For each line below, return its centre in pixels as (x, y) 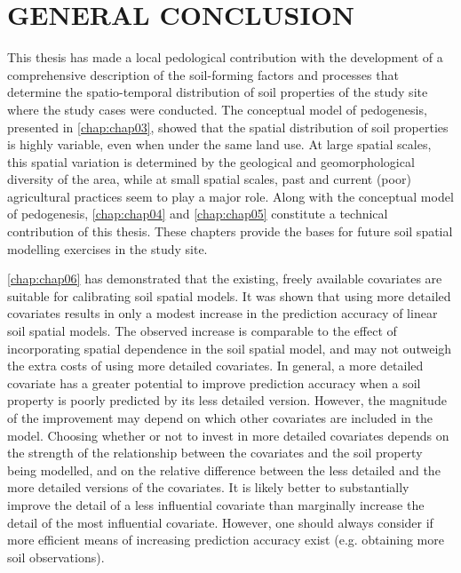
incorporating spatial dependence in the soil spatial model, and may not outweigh (230, 348)
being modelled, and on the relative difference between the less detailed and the (224, 470)
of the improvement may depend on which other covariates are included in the (220, 418)
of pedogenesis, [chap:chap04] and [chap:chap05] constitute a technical (198, 214)
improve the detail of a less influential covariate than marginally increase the (216, 504)
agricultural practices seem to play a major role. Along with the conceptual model (230, 196)
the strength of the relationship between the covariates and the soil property (215, 453)
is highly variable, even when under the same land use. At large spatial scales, (219, 144)
